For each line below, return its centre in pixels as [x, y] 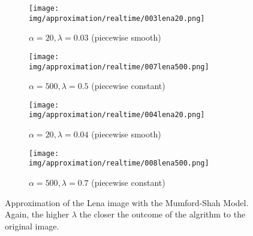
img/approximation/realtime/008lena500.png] [119, 163]
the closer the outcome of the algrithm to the [162, 214]
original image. [32, 226]
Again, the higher [37, 214]
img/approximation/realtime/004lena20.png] [117, 115]
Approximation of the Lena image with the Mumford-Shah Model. [127, 202]
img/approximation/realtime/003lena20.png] [117, 18]
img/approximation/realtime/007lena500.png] [119, 67]
